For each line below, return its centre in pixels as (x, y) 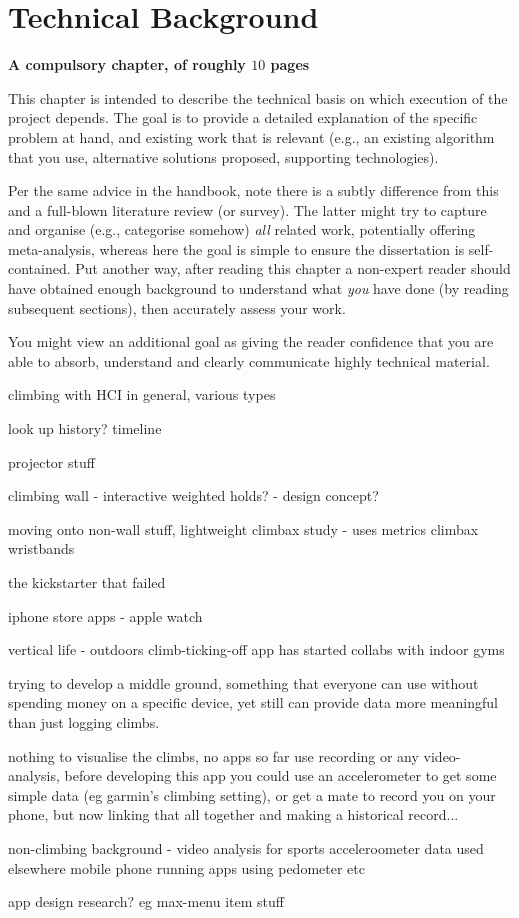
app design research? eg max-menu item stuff (146, 901)
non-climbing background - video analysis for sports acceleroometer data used (246, 847)
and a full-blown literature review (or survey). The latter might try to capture (247, 209)
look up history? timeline (85, 428)
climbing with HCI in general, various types (142, 394)
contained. (39, 268)
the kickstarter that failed (87, 582)
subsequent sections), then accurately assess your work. (177, 307)
